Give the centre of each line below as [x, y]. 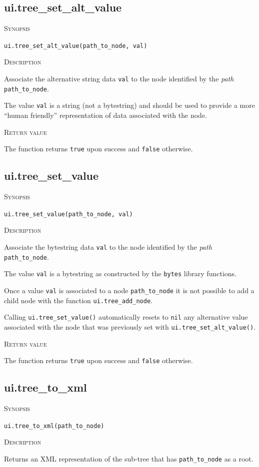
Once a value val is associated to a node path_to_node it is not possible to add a [129, 290]
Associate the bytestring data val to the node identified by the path [108, 246]
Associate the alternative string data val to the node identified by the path [119, 79]
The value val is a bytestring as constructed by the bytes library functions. [120, 273]
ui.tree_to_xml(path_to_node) [54, 426]
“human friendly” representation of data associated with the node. [105, 115]
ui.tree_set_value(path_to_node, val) [68, 214]
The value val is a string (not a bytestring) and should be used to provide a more [129, 105]
